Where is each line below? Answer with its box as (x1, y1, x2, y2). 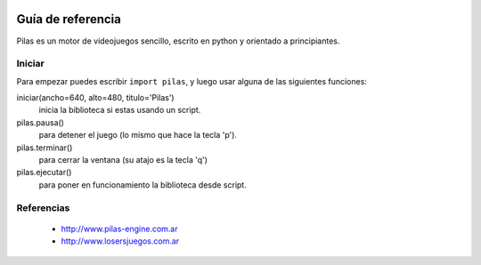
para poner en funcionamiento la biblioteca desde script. (38, 179, 247, 190)
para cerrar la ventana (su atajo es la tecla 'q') (38, 155, 208, 165)
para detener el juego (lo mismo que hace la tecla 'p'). (38, 130, 238, 141)
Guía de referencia (16, 12, 122, 27)
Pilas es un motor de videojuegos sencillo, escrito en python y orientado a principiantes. (16, 36, 340, 46)
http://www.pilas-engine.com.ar (61, 223, 178, 234)
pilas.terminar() (16, 142, 73, 153)
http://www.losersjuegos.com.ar (61, 236, 180, 246)
